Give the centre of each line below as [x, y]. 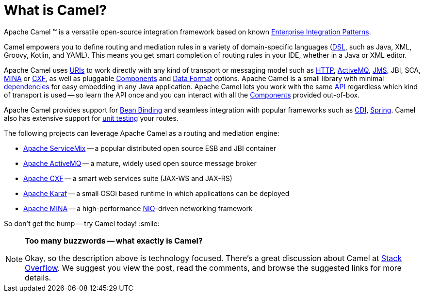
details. [38, 277]
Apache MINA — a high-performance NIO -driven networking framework [138, 208]
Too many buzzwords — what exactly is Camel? [114, 240]
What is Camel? [55, 10]
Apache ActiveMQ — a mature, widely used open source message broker [140, 163]
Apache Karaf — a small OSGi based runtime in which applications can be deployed [156, 193]
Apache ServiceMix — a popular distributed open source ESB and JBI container [150, 148]
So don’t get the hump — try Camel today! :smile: [82, 223]
